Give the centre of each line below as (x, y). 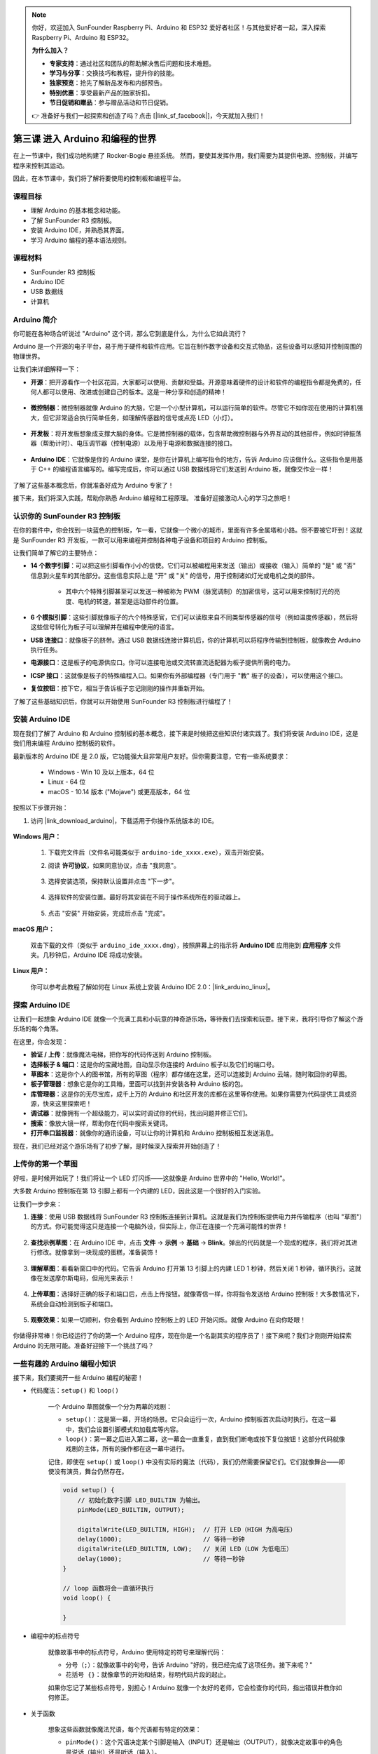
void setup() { (89, 1490)
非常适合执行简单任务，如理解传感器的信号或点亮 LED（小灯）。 (146, 417)
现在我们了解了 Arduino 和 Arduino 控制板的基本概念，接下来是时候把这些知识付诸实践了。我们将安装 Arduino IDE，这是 (185, 733)
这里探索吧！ (73, 1104)
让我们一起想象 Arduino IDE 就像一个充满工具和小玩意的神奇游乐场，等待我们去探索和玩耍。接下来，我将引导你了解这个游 (188, 1019)
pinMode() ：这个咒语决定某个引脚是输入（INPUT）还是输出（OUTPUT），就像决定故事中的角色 (204, 1742)
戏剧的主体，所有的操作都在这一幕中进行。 (127, 1449)
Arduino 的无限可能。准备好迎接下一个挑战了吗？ (83, 1345)
